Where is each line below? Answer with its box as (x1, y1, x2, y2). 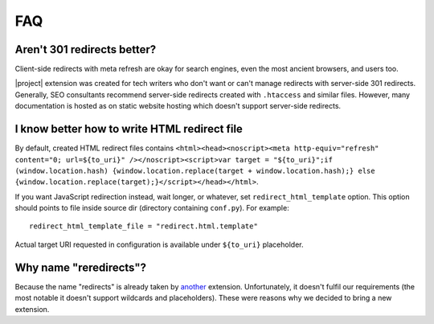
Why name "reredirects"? (14, 260, 147, 274)
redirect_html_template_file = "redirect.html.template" (29, 222, 259, 231)
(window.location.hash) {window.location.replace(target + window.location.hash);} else (14, 166, 375, 175)
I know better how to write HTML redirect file (14, 122, 243, 136)
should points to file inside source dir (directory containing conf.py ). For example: (14, 203, 289, 213)
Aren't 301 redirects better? (14, 43, 157, 56)
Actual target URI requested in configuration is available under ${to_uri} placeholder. (14, 240, 305, 249)
